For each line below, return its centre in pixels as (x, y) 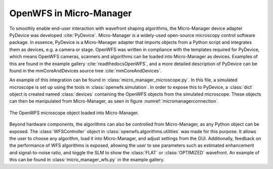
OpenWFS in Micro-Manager (71, 13)
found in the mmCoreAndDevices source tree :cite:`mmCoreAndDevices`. (85, 70)
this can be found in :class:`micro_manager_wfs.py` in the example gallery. (87, 160)
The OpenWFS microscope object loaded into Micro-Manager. (74, 113)
